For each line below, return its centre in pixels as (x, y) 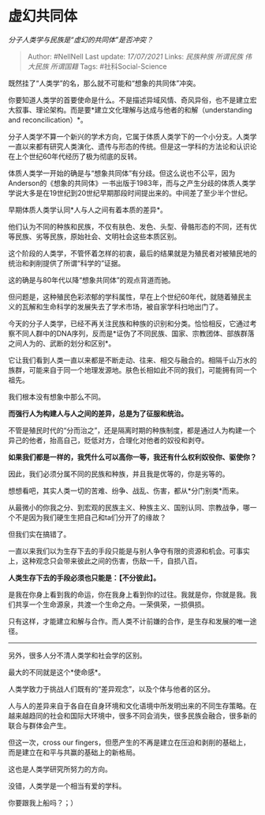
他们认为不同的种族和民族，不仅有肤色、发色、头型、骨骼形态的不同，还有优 (132, 226)
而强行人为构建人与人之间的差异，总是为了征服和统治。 (98, 413)
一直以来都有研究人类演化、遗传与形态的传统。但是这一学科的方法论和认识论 (132, 146)
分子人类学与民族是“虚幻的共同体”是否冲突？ (81, 40)
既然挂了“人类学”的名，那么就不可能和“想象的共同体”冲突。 (104, 83)
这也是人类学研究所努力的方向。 (60, 769)
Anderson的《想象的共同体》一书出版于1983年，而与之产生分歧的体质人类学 (132, 183)
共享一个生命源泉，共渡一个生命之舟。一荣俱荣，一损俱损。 (112, 604)
